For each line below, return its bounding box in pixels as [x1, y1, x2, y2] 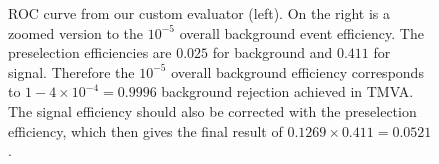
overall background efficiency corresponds [171, 61, 424, 82]
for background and [212, 42, 333, 63]
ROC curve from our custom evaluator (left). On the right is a [8, 3, 391, 23]
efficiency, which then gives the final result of [8, 120, 283, 141]
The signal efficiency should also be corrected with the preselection [8, 100, 417, 121]
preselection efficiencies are [8, 42, 172, 63]
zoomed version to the [8, 22, 144, 43]
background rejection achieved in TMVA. [161, 81, 414, 102]
